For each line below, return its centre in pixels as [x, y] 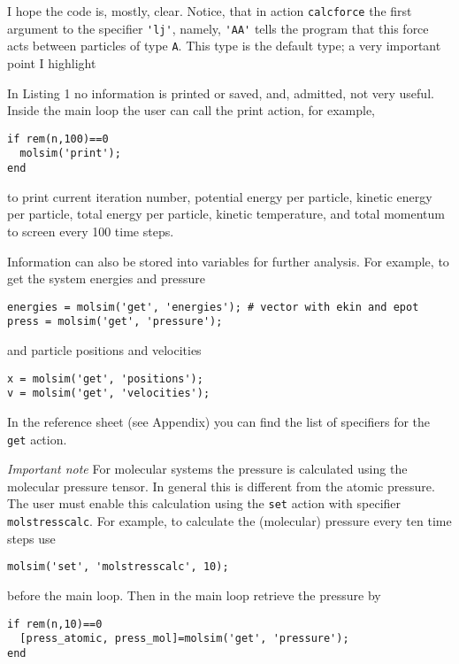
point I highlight [52, 62]
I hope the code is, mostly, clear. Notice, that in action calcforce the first [210, 11]
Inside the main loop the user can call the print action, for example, [191, 110]
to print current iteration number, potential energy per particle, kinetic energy [220, 196]
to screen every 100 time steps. [91, 231]
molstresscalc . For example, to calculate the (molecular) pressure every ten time [229, 521]
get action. [37, 439]
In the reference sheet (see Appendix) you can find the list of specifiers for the [219, 421]
